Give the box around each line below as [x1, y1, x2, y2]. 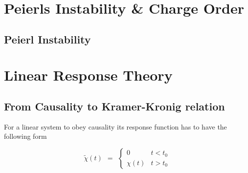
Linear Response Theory [4, 65, 173, 85]
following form [4, 131, 47, 141]
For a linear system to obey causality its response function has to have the [4, 121, 227, 131]
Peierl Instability [4, 31, 91, 46]
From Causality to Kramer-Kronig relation [4, 98, 225, 113]
